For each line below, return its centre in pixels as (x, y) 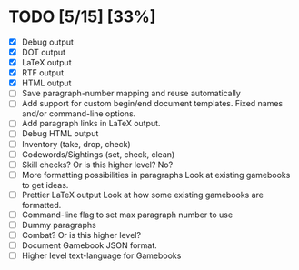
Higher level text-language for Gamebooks (101, 255)
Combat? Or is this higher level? (81, 235)
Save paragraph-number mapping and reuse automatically (131, 94)
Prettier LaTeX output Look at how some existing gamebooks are (143, 195)
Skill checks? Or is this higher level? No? (97, 165)
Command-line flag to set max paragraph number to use (127, 215)
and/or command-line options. (79, 114)
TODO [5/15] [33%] (82, 17)
